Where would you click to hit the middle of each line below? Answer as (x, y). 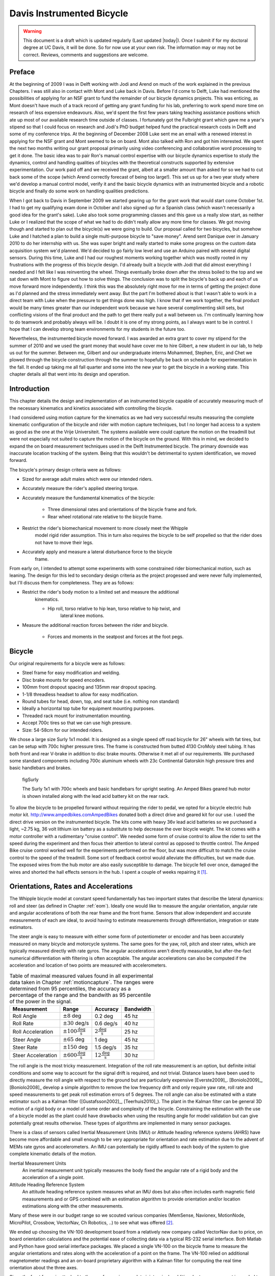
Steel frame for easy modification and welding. (71, 673)
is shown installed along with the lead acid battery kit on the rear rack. (96, 796)
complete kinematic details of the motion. (53, 1154)
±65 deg (74, 1040)
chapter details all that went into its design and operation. (70, 374)
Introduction (30, 389)
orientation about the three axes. (44, 1268)
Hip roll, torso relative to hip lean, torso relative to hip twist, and (114, 608)
